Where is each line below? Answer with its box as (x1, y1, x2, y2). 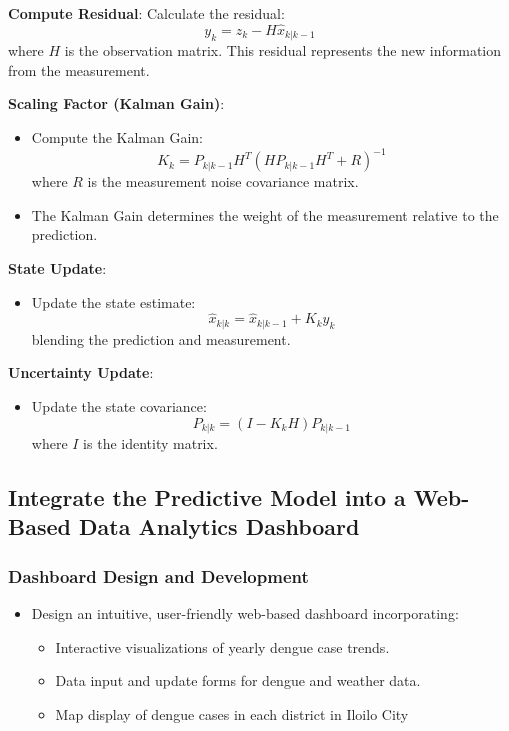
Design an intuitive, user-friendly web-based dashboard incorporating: (31, 603, 459, 623)
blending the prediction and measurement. (31, 328, 291, 349)
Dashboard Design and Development (8, 563, 309, 588)
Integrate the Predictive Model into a (8, 482, 406, 512)
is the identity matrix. (83, 433, 218, 454)
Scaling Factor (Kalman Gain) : (8, 93, 225, 114)
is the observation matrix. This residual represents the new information (64, 40, 502, 61)
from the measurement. (8, 59, 150, 80)
